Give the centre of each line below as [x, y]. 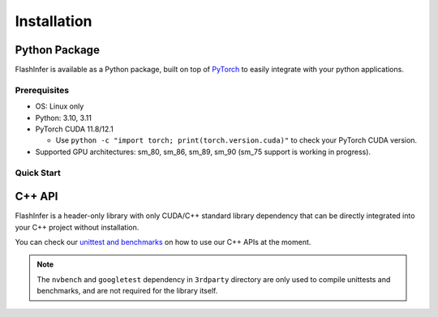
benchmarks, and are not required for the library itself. [127, 291]
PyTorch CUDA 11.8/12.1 [74, 129]
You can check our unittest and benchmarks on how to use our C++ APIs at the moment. [163, 242]
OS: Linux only [60, 106]
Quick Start [38, 173]
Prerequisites [42, 90]
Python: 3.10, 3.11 [64, 118]
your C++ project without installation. [77, 227]
